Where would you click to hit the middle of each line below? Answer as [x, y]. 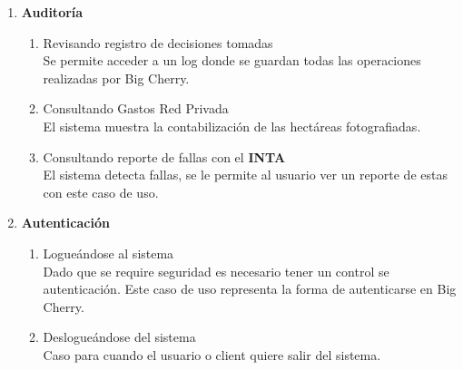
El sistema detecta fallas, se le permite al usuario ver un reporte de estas [245, 175]
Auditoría [52, 12]
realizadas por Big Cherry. [116, 78]
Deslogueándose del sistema [119, 337]
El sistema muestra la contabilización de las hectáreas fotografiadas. [232, 126]
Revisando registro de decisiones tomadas [158, 42]
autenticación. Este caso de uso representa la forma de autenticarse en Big [250, 289]
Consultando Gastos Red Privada [136, 108]
